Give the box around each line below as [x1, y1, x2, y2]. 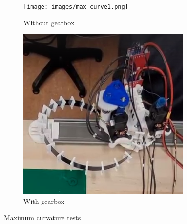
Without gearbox [23, 17, 75, 27]
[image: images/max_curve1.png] [23, 3, 128, 10]
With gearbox [23, 196, 65, 206]
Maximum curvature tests [4, 212, 81, 223]
